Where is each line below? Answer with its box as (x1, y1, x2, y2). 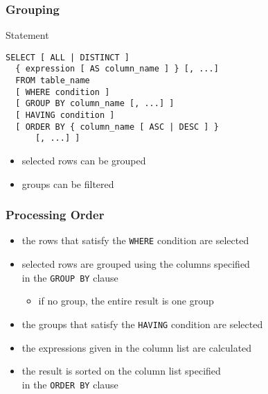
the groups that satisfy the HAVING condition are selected (21, 316, 263, 331)
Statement (6, 28, 49, 42)
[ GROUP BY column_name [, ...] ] (15, 98, 175, 109)
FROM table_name (15, 76, 90, 86)
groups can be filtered (21, 176, 114, 191)
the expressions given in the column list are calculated (21, 340, 252, 354)
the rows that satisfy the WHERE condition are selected (21, 233, 249, 248)
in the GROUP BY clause (21, 270, 118, 284)
